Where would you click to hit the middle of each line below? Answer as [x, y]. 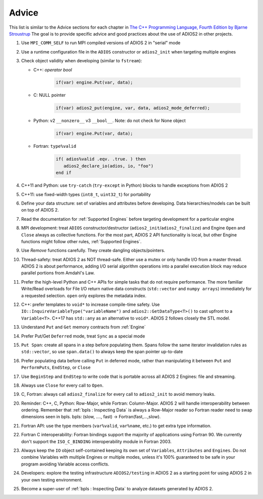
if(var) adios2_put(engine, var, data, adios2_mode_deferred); [133, 108]
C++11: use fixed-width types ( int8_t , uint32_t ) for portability [86, 194]
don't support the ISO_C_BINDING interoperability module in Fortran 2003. [96, 441]
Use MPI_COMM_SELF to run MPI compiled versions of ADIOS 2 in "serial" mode [101, 43]
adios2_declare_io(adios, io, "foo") [108, 166]
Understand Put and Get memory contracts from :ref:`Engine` [84, 327]
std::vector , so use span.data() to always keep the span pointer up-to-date [102, 352]
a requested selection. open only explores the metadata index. [84, 295]
